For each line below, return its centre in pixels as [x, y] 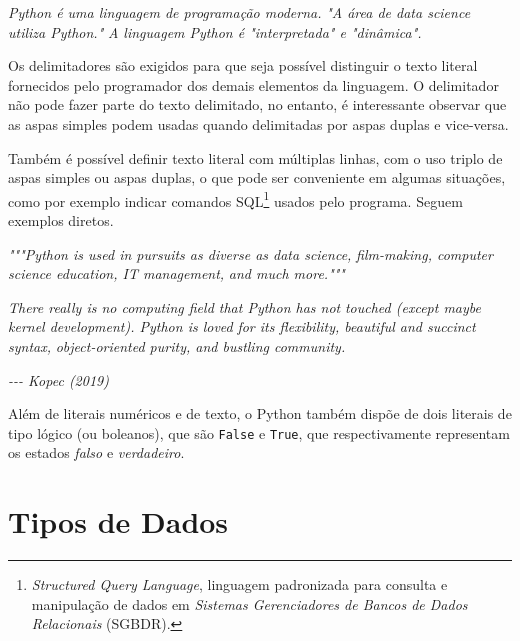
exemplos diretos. [61, 220]
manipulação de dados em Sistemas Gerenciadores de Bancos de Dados [249, 603]
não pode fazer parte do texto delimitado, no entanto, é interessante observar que [257, 104]
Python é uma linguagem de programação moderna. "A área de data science [239, 12]
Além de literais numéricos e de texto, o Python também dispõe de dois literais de [260, 413]
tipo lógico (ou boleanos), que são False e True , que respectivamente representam [259, 432]
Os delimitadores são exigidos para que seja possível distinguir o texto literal [243, 65]
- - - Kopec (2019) [58, 379]
